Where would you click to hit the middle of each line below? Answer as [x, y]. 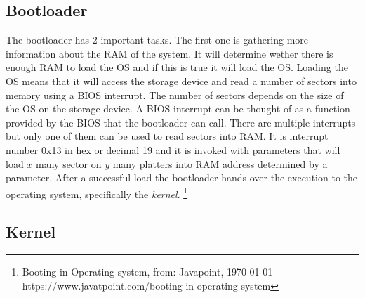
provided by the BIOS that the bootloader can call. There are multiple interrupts [181, 122]
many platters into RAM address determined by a [220, 163]
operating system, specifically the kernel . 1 [97, 193]
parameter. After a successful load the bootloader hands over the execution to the [181, 177]
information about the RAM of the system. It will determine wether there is [170, 53]
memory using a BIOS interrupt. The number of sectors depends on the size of [175, 95]
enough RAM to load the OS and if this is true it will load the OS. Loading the [177, 67]
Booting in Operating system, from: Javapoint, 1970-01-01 [147, 272]
